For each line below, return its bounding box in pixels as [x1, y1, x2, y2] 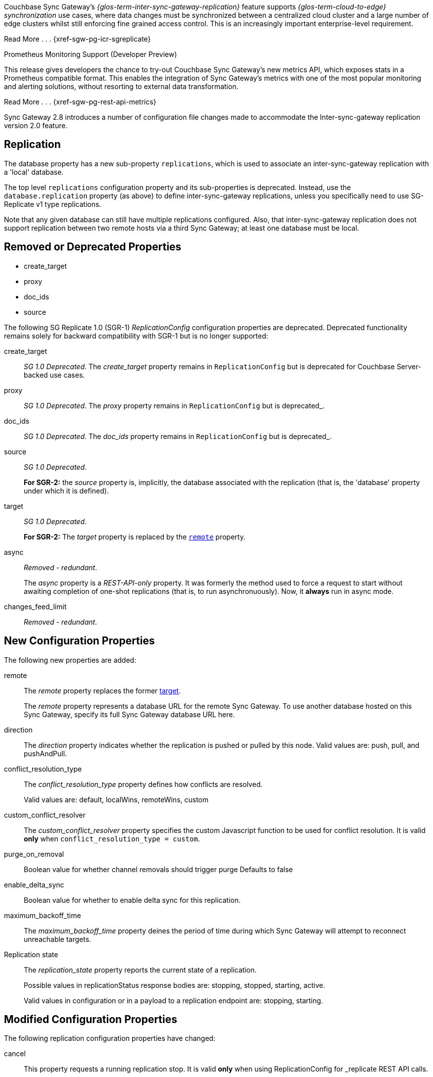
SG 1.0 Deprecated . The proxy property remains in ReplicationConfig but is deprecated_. [24, 401, 325, 410]
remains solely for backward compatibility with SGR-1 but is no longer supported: [4, 331, 268, 340]
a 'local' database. [4, 167, 64, 176]
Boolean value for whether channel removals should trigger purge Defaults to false [24, 865, 293, 874]
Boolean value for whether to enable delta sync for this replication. [24, 895, 241, 904]
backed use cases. [24, 370, 85, 379]
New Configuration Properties [4, 635, 155, 647]
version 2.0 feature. [4, 121, 68, 130]
